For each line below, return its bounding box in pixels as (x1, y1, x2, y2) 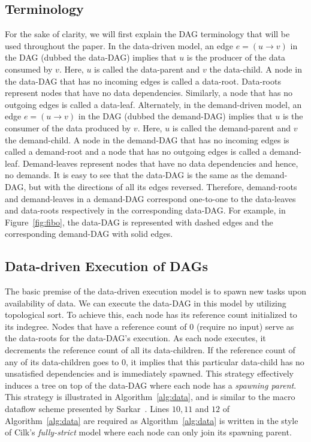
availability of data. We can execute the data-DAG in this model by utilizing (5, 296, 286, 309)
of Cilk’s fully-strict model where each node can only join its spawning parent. (5, 426, 292, 438)
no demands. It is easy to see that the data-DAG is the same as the (5, 169, 253, 181)
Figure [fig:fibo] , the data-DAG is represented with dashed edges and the (5, 215, 273, 228)
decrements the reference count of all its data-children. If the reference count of (5, 344, 295, 356)
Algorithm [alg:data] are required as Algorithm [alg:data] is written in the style (5, 414, 298, 426)
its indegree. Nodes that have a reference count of (5, 320, 187, 332)
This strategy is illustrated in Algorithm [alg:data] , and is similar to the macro (5, 390, 295, 403)
